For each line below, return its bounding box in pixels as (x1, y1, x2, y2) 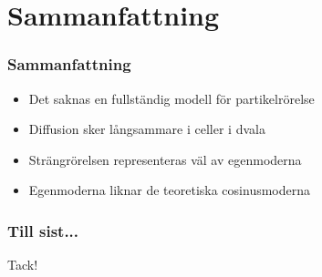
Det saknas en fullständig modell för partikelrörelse (28, 88, 315, 108)
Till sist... (7, 219, 79, 241)
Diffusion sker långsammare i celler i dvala (28, 119, 265, 138)
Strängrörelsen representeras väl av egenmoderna (28, 149, 302, 169)
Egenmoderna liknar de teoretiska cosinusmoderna (28, 180, 311, 200)
